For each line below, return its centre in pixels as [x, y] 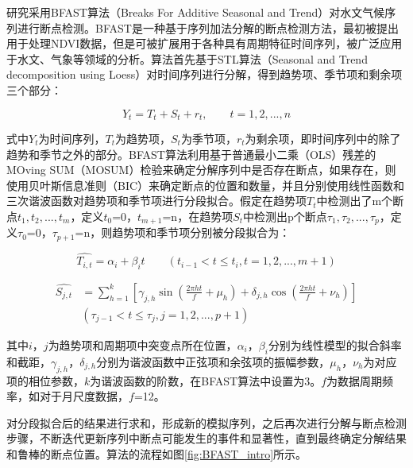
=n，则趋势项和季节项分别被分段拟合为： [183, 232]
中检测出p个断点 [285, 216]
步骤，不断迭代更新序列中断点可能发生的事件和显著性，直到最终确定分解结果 [206, 438]
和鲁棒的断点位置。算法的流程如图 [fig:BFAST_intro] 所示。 [157, 453]
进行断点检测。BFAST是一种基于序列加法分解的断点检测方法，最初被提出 [208, 27]
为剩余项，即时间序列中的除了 [323, 139]
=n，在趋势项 [198, 216]
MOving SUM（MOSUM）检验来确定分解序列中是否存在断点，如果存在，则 [201, 170]
